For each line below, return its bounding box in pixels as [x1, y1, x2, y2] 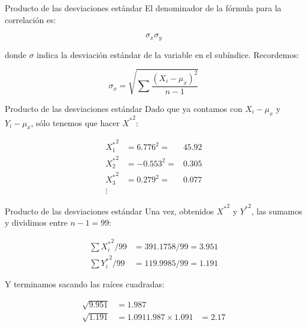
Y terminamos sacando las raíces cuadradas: [5, 278, 164, 290]
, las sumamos [251, 204, 303, 217]
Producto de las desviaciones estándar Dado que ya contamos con [5, 102, 243, 114]
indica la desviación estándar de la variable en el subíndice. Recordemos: [36, 48, 299, 60]
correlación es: [5, 13, 56, 25]
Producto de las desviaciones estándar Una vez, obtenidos [5, 204, 214, 217]
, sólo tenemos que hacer [31, 116, 120, 129]
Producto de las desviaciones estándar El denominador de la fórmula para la [5, 2, 282, 14]
